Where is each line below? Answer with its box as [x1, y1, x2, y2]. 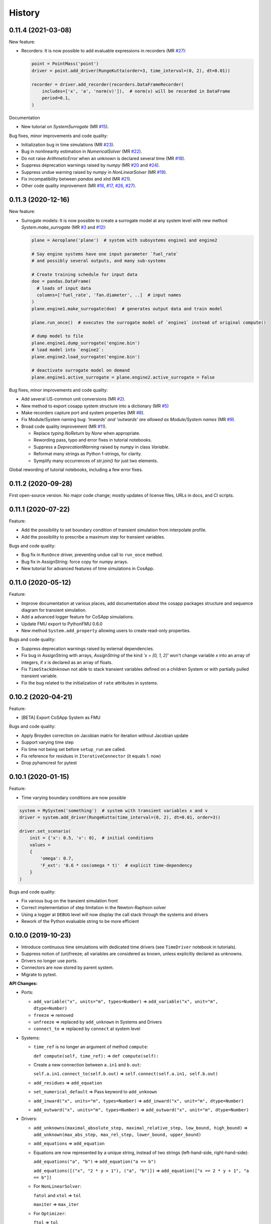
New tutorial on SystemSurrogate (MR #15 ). [21, 124, 109, 130]
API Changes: [9, 981, 38, 987]
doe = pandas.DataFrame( [31, 279, 91, 284]
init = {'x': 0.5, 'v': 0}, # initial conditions [29, 835, 154, 841]
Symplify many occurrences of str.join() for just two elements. [33, 458, 158, 464]
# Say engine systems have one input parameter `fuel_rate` [31, 251, 179, 257]
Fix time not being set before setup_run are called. [21, 746, 126, 752]
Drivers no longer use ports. [21, 958, 78, 964]
